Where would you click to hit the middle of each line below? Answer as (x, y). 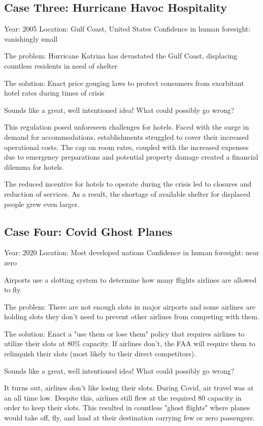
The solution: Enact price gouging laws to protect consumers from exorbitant (124, 83)
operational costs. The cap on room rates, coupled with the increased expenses (126, 147)
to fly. (13, 290)
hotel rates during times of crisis (54, 93)
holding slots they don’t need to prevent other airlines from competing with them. (132, 316)
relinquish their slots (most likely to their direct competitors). (100, 354)
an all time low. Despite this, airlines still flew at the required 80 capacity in (123, 397)
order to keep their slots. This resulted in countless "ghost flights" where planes (127, 407)
